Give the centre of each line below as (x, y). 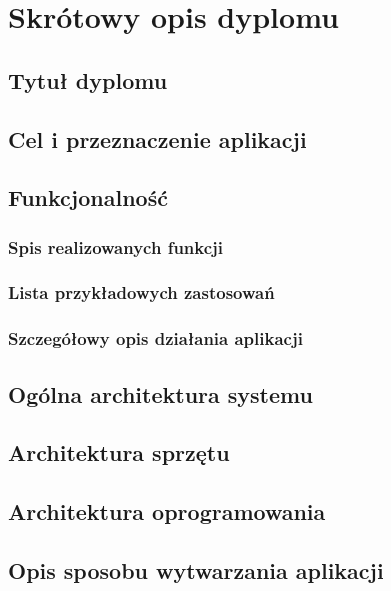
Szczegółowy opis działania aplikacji (155, 338)
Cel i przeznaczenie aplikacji (157, 138)
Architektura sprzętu (119, 452)
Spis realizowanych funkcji (116, 246)
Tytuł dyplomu (88, 79)
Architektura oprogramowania (167, 511)
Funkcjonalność (88, 197)
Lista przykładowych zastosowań (141, 292)
